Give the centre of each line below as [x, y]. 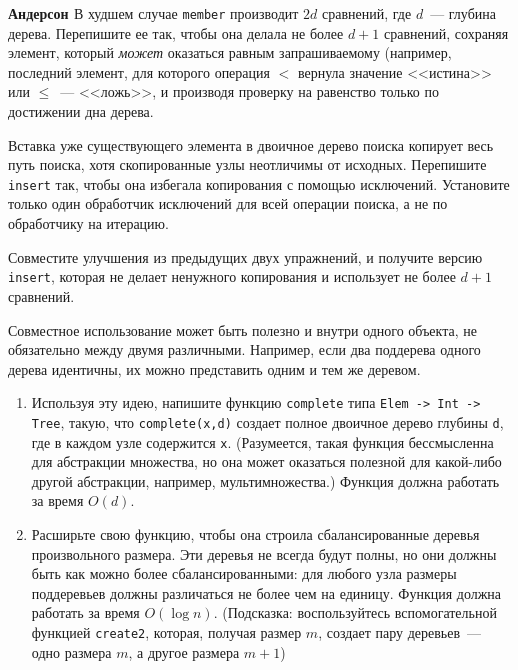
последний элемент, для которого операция [139, 71]
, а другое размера [184, 651]
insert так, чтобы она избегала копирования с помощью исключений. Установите [259, 183]
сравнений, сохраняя [446, 32]
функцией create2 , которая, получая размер [166, 632]
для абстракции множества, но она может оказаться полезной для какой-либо [266, 461]
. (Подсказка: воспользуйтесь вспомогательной [355, 612]
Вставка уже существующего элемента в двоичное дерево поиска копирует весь [251, 144]
